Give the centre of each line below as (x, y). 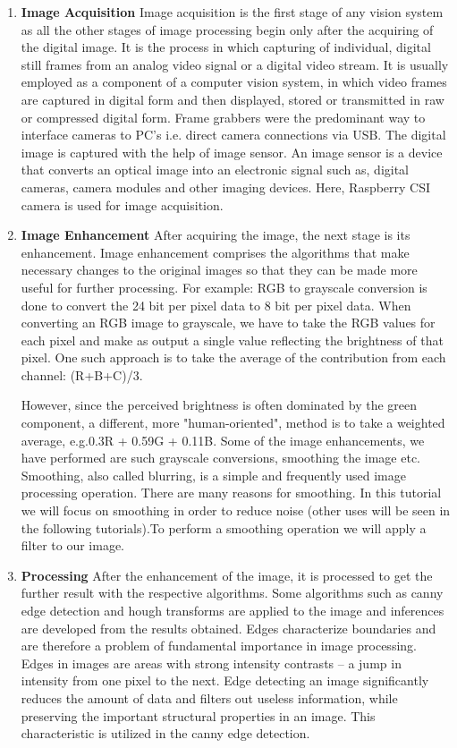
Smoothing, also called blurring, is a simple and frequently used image (213, 475)
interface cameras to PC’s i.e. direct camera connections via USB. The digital (233, 135)
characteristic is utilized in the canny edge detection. (165, 733)
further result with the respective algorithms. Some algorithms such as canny (232, 593)
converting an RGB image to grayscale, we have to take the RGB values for (228, 323)
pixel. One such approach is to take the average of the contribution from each (233, 357)
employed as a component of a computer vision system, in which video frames (234, 82)
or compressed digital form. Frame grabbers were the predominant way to (223, 117)
